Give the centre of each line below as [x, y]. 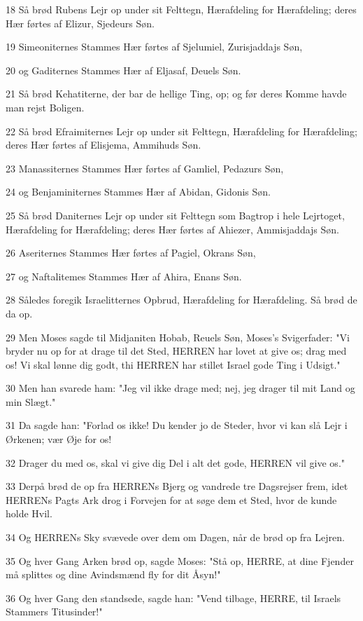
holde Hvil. [29, 513]
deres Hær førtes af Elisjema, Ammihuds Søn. [104, 145]
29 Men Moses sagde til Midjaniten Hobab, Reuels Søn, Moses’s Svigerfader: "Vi [178, 337]
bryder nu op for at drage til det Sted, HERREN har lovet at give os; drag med [176, 351]
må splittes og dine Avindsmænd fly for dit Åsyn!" [113, 574]
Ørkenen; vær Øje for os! [59, 439]
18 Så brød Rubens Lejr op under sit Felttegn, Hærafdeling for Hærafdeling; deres [181, 9]
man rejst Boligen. [45, 107]
